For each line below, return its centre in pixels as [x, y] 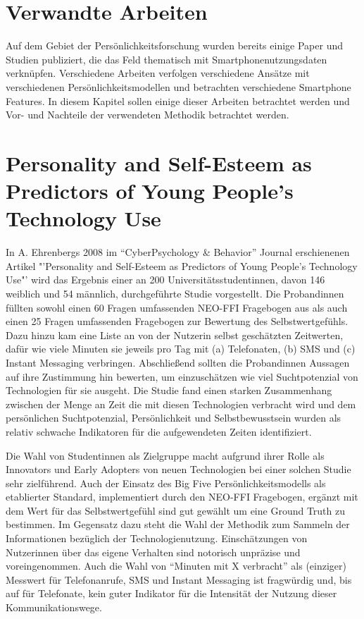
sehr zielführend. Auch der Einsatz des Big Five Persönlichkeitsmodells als [166, 483]
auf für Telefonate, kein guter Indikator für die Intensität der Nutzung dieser [171, 593]
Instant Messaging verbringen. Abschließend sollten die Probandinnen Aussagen [178, 362]
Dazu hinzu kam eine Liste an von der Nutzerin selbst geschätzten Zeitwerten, [175, 335]
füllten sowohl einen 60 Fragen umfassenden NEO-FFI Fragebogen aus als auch [177, 307]
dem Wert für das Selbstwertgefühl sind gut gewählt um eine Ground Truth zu [176, 510]
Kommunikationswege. [54, 607]
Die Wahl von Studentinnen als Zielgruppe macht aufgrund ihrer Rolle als [165, 455]
